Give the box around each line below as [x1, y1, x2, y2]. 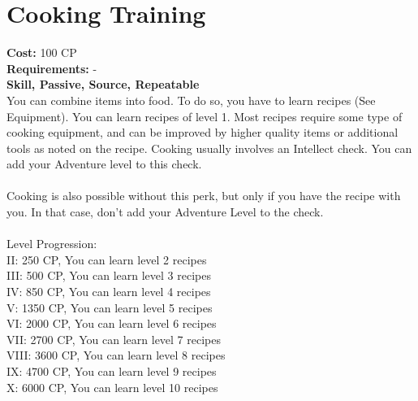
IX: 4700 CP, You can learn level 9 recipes [6, 363, 217, 379]
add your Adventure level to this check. [6, 155, 202, 172]
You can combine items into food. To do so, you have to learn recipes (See [6, 91, 376, 108]
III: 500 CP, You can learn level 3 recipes [6, 267, 211, 284]
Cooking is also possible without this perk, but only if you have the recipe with [6, 187, 401, 204]
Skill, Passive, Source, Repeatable [6, 76, 200, 93]
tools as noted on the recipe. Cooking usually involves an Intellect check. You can [6, 139, 412, 156]
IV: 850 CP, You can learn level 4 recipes [6, 283, 211, 300]
